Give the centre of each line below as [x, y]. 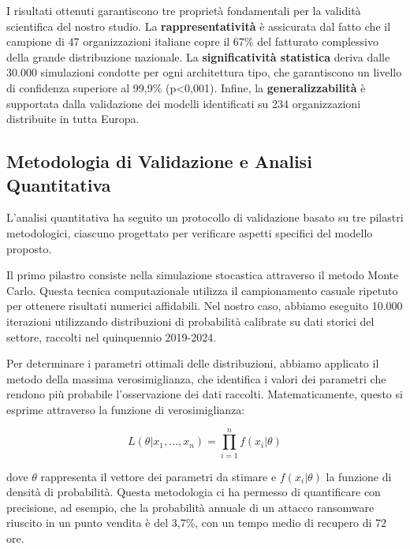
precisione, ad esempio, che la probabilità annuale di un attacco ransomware [190, 507]
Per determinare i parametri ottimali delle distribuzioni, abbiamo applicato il [193, 363]
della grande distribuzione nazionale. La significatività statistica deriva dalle [198, 56]
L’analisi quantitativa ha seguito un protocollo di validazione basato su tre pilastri [205, 217]
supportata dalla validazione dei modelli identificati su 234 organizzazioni [184, 103]
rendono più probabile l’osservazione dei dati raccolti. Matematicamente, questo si [205, 394]
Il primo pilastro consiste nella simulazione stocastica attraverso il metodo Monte [203, 275]
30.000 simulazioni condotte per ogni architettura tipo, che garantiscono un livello [204, 72]
